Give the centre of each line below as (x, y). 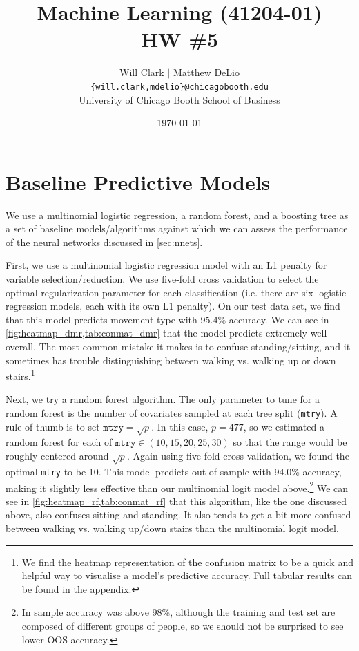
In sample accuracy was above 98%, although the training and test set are (178, 612)
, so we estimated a (284, 426)
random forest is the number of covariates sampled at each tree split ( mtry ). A (172, 413)
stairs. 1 (20, 375)
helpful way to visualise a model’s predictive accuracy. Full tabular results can (187, 575)
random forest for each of (59, 442)
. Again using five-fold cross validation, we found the (238, 456)
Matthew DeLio (206, 72)
